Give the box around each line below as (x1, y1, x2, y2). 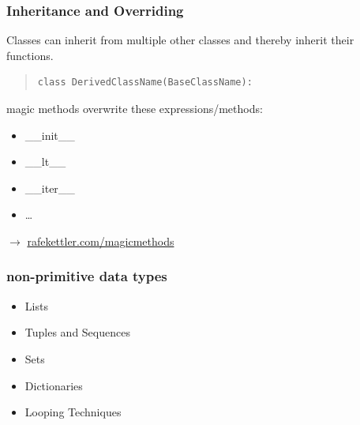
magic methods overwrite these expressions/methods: (6, 100, 263, 116)
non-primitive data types (6, 266, 167, 286)
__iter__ (24, 179, 75, 196)
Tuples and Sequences (24, 324, 130, 340)
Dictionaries (24, 377, 83, 393)
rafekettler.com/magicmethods (27, 232, 174, 249)
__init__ (24, 126, 75, 143)
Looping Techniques (24, 404, 122, 420)
